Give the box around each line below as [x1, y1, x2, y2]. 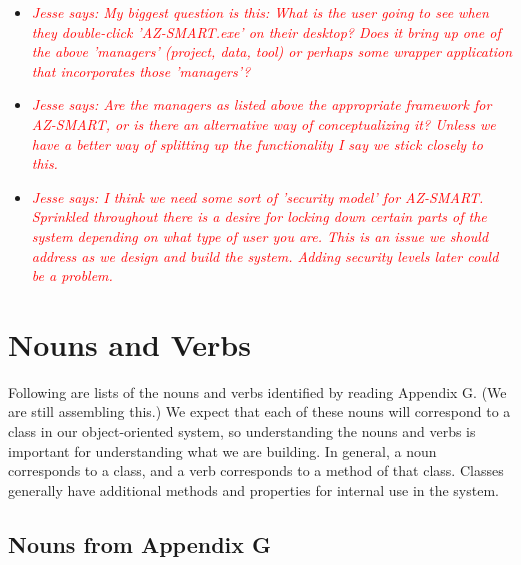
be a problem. [31, 265, 113, 286]
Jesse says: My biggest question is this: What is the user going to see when [31, 2, 489, 22]
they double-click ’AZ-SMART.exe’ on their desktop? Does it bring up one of [31, 21, 501, 42]
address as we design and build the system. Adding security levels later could [31, 245, 499, 266]
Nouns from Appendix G [8, 528, 272, 559]
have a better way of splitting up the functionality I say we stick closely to [31, 133, 483, 154]
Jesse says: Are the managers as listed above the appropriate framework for [31, 94, 492, 115]
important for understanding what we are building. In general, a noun [8, 440, 437, 461]
